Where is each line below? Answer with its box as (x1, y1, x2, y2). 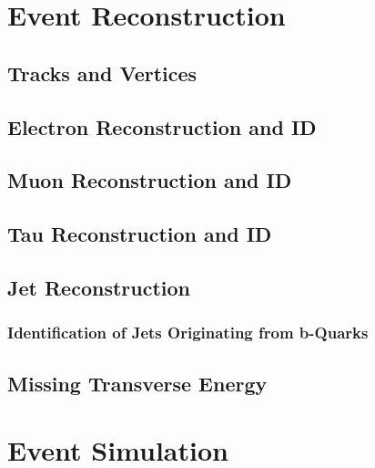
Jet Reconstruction (7, 273, 190, 301)
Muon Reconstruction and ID (7, 166, 292, 194)
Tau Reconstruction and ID (7, 220, 272, 248)
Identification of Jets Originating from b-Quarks (7, 321, 369, 344)
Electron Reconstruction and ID (7, 112, 317, 140)
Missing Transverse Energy (7, 369, 268, 397)
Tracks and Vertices (7, 58, 198, 87)
